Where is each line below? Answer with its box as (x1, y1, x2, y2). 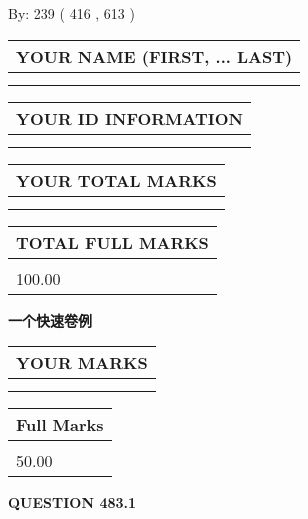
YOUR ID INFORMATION (16, 106, 243, 130)
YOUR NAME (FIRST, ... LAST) (16, 44, 293, 68)
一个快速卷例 (8, 309, 92, 330)
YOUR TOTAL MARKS (16, 168, 217, 192)
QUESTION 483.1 (8, 492, 137, 513)
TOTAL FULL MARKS (16, 230, 209, 254)
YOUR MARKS (16, 351, 148, 375)
